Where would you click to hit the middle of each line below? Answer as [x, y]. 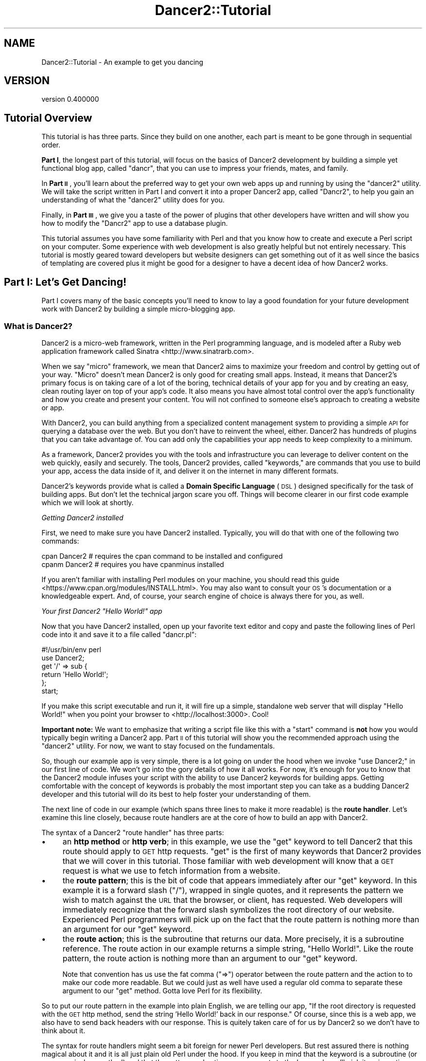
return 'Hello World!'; [75, 674]
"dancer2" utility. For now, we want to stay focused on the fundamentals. [158, 746]
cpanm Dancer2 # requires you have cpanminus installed [133, 564]
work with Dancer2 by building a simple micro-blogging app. [138, 309]
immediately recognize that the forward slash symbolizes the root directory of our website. [228, 909]
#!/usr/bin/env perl [71, 649]
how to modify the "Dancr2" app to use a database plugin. [135, 223]
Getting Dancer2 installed [82, 517]
